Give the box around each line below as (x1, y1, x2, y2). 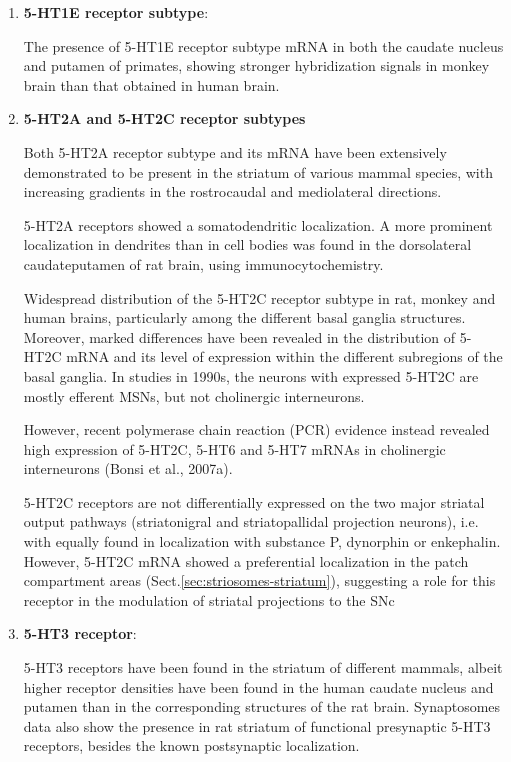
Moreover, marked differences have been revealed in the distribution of (23, 326, 456, 347)
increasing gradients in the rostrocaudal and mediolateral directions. (23, 181, 442, 202)
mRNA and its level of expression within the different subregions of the (66, 346, 503, 367)
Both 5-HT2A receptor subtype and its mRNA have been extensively (23, 141, 447, 162)
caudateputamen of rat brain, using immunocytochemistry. (23, 253, 384, 274)
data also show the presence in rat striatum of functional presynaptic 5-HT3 (23, 715, 491, 736)
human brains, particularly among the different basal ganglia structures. (23, 307, 466, 328)
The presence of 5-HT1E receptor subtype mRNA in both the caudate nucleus (23, 35, 504, 56)
